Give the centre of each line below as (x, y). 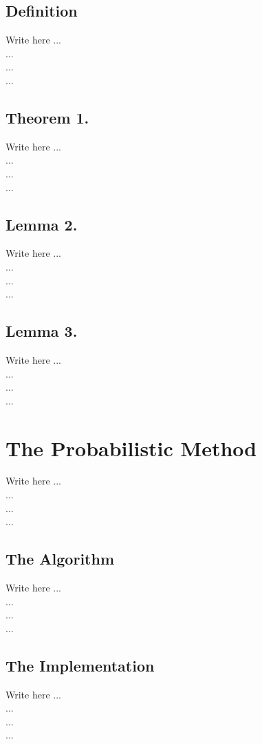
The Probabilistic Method (131, 448)
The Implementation (80, 665)
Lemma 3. (42, 331)
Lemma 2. (42, 224)
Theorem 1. (47, 117)
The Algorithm (60, 559)
